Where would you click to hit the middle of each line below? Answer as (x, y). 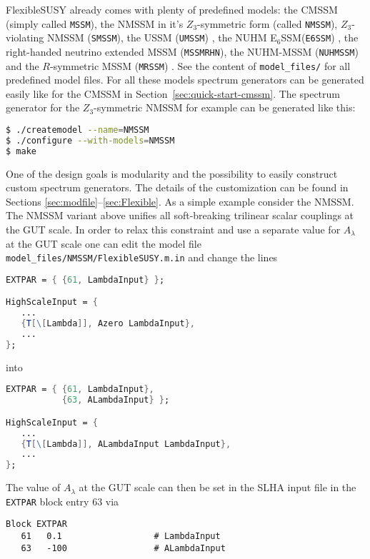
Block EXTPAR (36, 524)
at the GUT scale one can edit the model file (104, 243)
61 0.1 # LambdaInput (121, 537)
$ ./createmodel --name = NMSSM (77, 130)
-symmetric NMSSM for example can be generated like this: (225, 107)
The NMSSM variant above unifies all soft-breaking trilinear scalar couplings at (180, 215)
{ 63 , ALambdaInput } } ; (116, 400)
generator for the (43, 107)
